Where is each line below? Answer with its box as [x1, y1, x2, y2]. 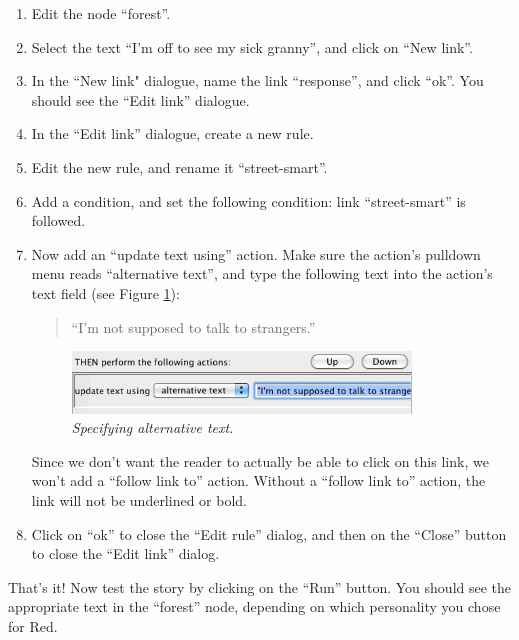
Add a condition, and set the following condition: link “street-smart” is [31, 190, 466, 211]
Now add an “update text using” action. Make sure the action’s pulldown [31, 243, 481, 264]
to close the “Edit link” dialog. [31, 543, 220, 564]
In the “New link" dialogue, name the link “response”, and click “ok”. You [31, 70, 484, 91]
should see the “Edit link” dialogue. [31, 89, 250, 110]
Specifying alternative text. [71, 417, 234, 438]
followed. [31, 210, 86, 231]
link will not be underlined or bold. [31, 489, 247, 510]
